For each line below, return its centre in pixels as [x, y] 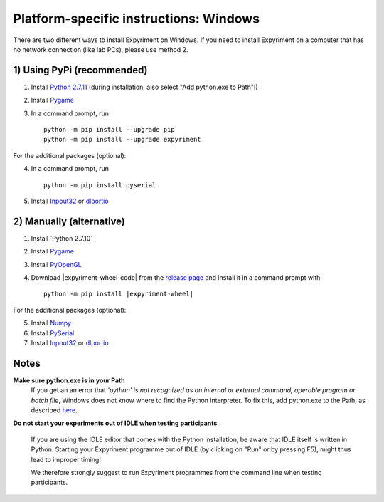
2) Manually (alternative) [69, 221]
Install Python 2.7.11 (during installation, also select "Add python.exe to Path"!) [145, 87]
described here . [54, 410]
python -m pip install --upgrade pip [110, 130]
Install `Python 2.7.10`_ [63, 238]
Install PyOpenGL [56, 264]
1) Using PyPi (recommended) [80, 70]
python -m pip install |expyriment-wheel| [119, 294]
